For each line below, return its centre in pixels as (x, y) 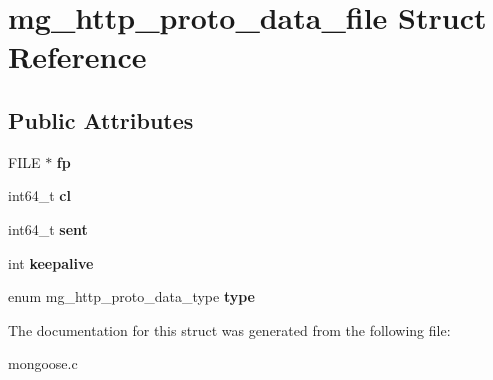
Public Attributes (101, 119)
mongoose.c (43, 363)
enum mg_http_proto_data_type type (131, 296)
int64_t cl (39, 195)
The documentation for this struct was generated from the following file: (229, 329)
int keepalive (51, 262)
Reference (77, 56)
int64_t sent (48, 228)
